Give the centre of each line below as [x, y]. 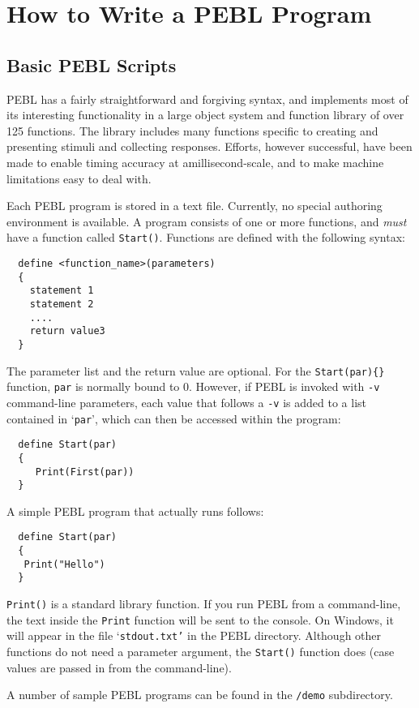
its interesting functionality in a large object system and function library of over [205, 115]
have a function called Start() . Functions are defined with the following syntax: [206, 237]
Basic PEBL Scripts [92, 64]
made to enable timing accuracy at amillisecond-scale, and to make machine [195, 162]
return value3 [67, 331]
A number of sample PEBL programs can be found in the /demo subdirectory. [200, 695]
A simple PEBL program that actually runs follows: [135, 511]
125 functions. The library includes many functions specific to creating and [192, 130]
